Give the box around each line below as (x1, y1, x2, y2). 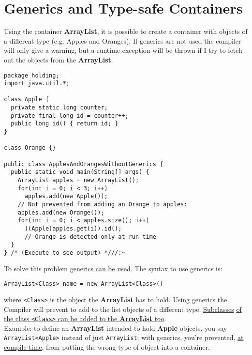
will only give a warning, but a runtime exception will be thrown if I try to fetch (4, 45, 242, 55)
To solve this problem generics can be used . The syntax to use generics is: (4, 263, 222, 273)
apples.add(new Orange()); (17, 209, 104, 216)
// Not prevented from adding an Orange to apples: (17, 201, 188, 208)
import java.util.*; (4, 80, 70, 87)
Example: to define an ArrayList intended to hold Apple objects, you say (4, 323, 227, 333)
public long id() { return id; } (11, 120, 119, 127)
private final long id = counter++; (11, 112, 129, 119)
